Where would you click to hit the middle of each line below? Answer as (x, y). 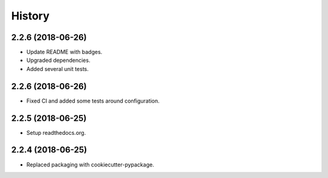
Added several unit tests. (58, 69)
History (30, 16)
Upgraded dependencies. (58, 60)
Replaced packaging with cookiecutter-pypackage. (90, 165)
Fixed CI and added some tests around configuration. (93, 101)
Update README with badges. (64, 52)
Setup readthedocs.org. (56, 132)
